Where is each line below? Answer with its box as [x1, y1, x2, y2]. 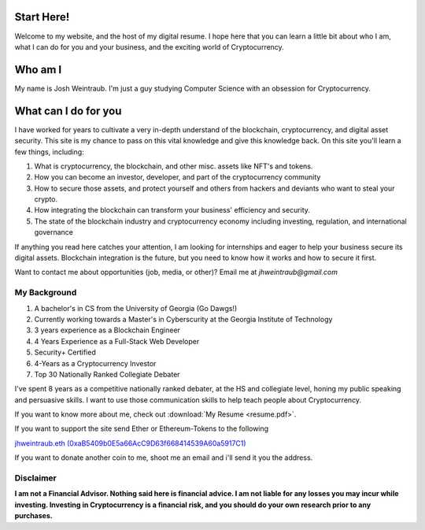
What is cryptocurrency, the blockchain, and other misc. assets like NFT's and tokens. [34, 161, 313, 171]
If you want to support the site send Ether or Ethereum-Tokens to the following [14, 424, 269, 433]
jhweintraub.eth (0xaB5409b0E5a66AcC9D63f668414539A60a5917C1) [14, 438, 247, 448]
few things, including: [14, 146, 84, 157]
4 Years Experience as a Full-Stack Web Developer [34, 336, 200, 346]
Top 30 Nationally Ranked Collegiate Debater [34, 369, 180, 379]
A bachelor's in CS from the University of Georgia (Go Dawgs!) [34, 303, 238, 313]
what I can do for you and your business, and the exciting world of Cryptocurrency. [14, 42, 285, 51]
